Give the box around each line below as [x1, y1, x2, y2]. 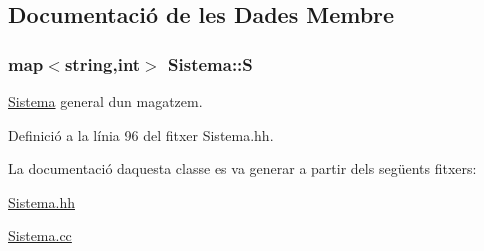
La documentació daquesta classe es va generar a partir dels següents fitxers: [8, 158, 477, 179]
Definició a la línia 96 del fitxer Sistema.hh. [8, 124, 274, 145]
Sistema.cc [8, 225, 72, 246]
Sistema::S [168, 51, 253, 76]
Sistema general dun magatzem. [8, 91, 203, 111]
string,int [64, 51, 141, 76]
